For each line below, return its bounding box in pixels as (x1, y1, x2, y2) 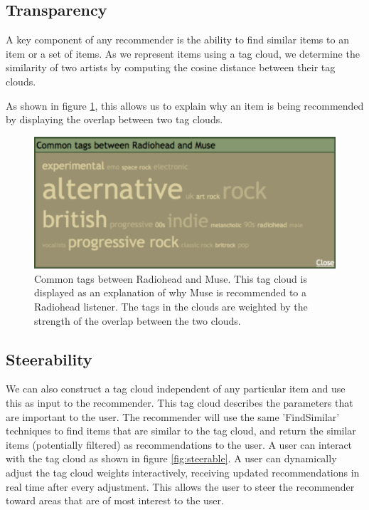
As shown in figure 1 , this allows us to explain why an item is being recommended (6, 98, 364, 113)
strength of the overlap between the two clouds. (34, 313, 241, 328)
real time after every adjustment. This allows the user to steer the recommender (6, 479, 355, 494)
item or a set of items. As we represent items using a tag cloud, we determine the (6, 46, 360, 61)
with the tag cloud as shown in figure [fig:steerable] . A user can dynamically (6, 451, 337, 466)
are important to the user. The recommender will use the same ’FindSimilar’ (6, 409, 340, 424)
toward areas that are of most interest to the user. (6, 493, 224, 508)
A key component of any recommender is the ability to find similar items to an (6, 32, 349, 47)
